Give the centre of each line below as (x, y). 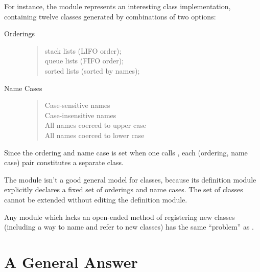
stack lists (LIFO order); (83, 50)
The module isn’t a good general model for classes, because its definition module (130, 179)
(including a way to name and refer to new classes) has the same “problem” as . (129, 227)
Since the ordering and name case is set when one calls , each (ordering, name (126, 152)
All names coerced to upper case (95, 125)
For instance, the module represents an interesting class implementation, (117, 6)
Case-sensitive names (77, 105)
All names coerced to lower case (94, 135)
